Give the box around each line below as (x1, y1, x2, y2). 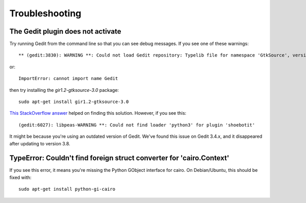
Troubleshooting (9, 8, 82, 19)
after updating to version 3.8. (9, 140, 71, 146)
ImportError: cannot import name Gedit (18, 75, 118, 82)
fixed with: (9, 174, 32, 181)
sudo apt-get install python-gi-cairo (18, 186, 116, 192)
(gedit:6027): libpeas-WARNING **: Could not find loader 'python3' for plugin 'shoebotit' (18, 122, 255, 128)
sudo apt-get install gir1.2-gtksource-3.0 (18, 99, 129, 105)
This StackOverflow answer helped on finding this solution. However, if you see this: (9, 110, 187, 116)
